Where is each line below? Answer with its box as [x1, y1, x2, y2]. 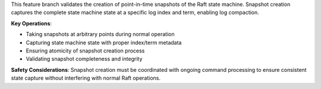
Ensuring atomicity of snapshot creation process [26, 47, 145, 54]
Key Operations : [11, 19, 52, 27]
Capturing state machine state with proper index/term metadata [26, 39, 182, 46]
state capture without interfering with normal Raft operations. [11, 74, 160, 82]
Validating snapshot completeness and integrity [26, 55, 143, 62]
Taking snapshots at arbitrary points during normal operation [26, 31, 175, 38]
